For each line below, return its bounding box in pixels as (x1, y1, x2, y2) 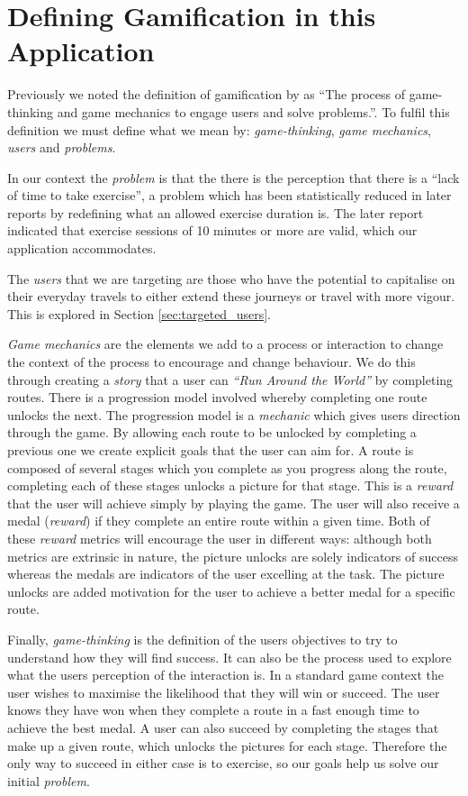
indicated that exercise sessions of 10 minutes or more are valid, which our (7, 221, 418, 240)
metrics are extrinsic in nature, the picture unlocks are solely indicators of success (7, 546, 458, 565)
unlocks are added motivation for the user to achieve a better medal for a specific (7, 581, 455, 600)
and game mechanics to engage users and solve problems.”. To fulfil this (57, 102, 450, 121)
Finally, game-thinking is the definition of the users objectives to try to (7, 629, 398, 648)
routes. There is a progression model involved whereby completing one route (7, 388, 427, 407)
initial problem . (7, 771, 90, 790)
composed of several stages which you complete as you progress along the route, (7, 458, 447, 477)
